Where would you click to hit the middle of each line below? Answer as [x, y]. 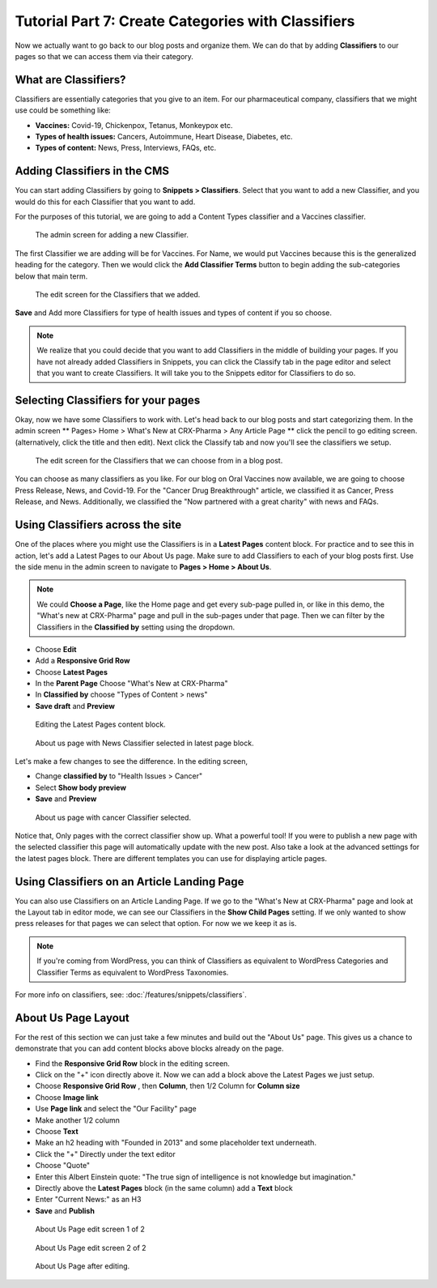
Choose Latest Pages [72, 672]
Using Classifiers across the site [98, 525]
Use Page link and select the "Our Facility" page [116, 1109]
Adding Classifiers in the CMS [92, 171]
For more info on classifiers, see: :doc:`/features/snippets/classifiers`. [131, 995]
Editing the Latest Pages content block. [100, 724]
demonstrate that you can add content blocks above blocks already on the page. [149, 1048]
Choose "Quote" [63, 1166]
